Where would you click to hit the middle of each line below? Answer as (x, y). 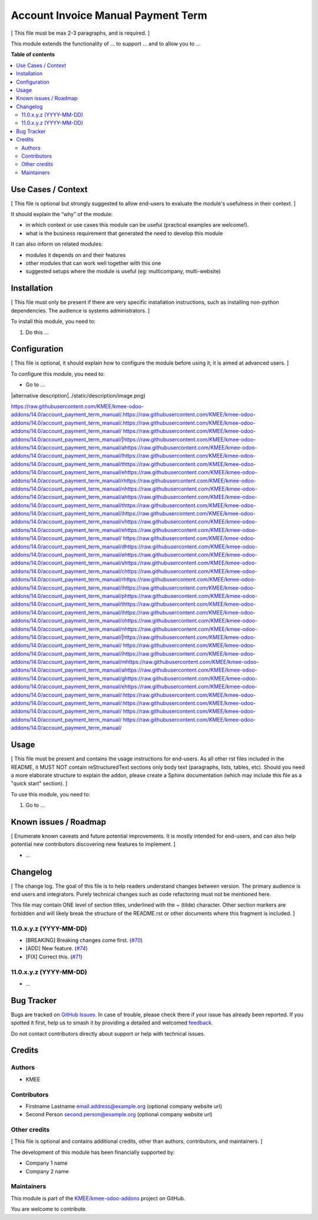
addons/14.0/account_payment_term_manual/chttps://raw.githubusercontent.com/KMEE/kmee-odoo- (134, 571)
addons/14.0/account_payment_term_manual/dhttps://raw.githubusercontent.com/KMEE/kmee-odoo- (134, 546)
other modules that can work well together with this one (93, 263)
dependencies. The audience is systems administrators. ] (80, 310)
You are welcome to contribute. (49, 1209)
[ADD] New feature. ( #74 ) (57, 948)
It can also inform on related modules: (57, 244)
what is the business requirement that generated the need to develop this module (124, 233)
